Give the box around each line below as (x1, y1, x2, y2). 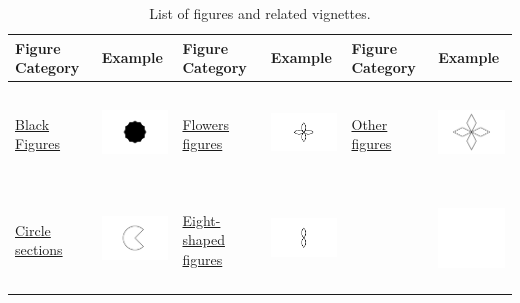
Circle (15, 219, 51, 240)
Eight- (182, 209, 221, 230)
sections (15, 239, 63, 260)
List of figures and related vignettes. (149, 3, 371, 23)
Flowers (182, 113, 230, 134)
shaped (182, 229, 225, 250)
